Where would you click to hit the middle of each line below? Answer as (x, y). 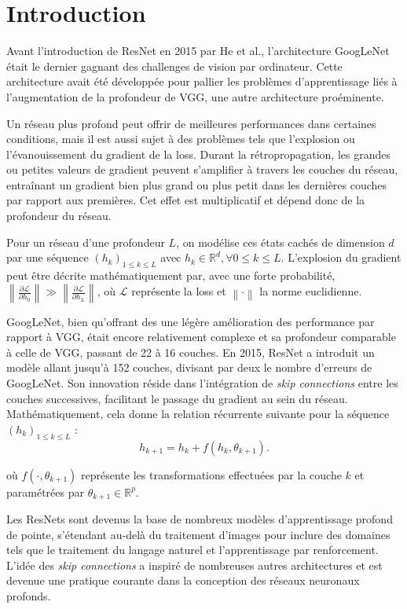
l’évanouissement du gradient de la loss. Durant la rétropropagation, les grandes (198, 154)
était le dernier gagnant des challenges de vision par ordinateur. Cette (174, 66)
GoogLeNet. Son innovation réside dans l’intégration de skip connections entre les (202, 383)
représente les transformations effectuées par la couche (211, 474)
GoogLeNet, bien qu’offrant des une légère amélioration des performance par (191, 321)
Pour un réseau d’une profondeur (86, 242)
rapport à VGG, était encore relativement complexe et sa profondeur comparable (201, 337)
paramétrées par (45, 492)
